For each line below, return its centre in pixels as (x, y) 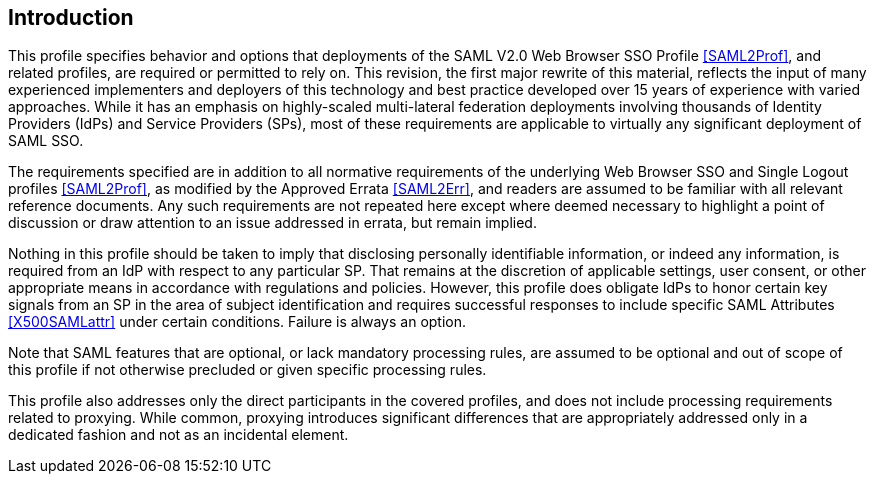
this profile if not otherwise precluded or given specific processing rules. (247, 370)
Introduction (71, 17)
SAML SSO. (46, 141)
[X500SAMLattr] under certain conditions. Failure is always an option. (237, 322)
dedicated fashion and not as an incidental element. (178, 435)
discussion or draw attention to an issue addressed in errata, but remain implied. (272, 223)
